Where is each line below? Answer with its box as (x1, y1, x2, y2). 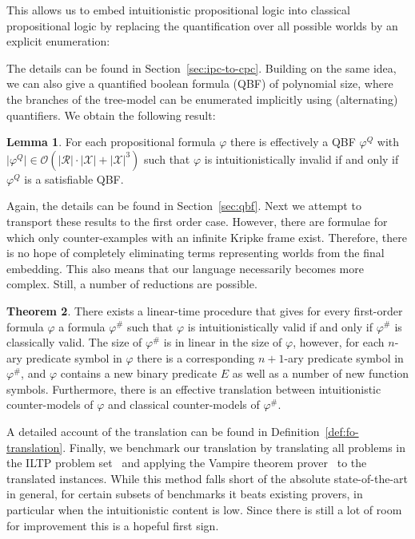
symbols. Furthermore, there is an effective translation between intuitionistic (6, 380, 381, 397)
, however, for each (293, 334, 385, 351)
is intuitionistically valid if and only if (187, 318, 373, 335)
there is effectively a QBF (230, 133, 356, 150)
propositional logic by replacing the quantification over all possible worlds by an (6, 17, 398, 34)
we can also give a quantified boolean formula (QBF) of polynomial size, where (6, 75, 393, 92)
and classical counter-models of (108, 396, 260, 413)
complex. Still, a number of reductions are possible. (6, 275, 257, 292)
